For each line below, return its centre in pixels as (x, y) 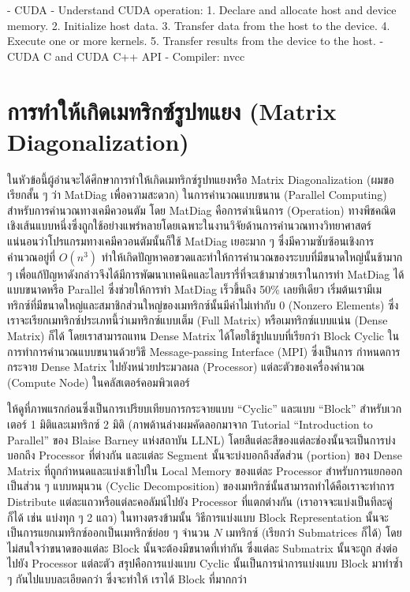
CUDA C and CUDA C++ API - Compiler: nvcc (126, 56)
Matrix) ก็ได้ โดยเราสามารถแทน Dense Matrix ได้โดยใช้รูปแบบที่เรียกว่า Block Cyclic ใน (203, 336)
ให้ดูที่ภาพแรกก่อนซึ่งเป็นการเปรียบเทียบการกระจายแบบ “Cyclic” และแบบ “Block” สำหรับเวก (205, 408)
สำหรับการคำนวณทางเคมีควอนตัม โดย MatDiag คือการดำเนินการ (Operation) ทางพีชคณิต (201, 210)
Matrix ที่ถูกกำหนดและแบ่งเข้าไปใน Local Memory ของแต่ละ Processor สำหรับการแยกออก (205, 470)
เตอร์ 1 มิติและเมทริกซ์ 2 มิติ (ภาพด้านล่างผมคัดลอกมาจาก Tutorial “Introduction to (190, 424)
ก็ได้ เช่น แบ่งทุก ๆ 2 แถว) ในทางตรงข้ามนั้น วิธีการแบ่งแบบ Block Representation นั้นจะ (198, 517)
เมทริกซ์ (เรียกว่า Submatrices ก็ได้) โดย (314, 532)
